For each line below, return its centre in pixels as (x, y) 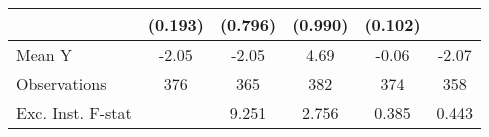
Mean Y (44, 54)
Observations (61, 83)
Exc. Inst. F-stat (74, 112)
